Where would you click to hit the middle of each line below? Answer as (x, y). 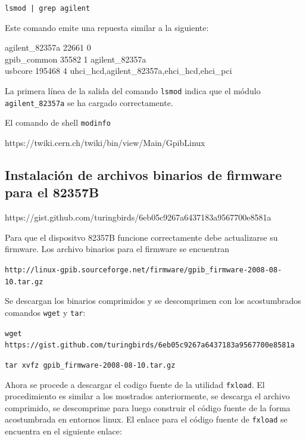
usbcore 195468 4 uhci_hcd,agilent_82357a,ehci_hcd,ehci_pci (118, 71)
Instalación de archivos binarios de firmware (143, 174)
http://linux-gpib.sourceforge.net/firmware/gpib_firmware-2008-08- (143, 270)
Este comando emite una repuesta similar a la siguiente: (107, 27)
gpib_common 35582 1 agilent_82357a (76, 59)
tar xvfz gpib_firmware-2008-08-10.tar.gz (90, 365)
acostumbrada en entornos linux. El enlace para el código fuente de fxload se (146, 419)
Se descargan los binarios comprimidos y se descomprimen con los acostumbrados (153, 301)
